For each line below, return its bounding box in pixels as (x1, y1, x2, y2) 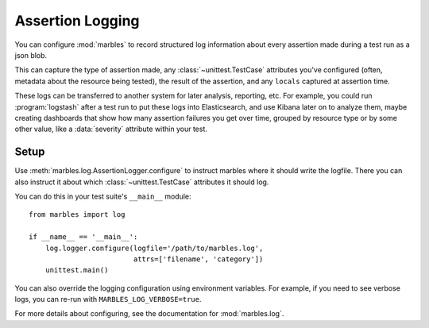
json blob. (14, 50, 48, 60)
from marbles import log (29, 210, 126, 219)
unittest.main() (44, 266, 109, 275)
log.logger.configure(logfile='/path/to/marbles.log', (44, 243, 264, 253)
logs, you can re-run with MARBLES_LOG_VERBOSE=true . (14, 295, 202, 304)
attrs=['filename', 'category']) (133, 254, 264, 264)
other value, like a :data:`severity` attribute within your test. (14, 124, 208, 134)
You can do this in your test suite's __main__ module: (14, 191, 191, 201)
